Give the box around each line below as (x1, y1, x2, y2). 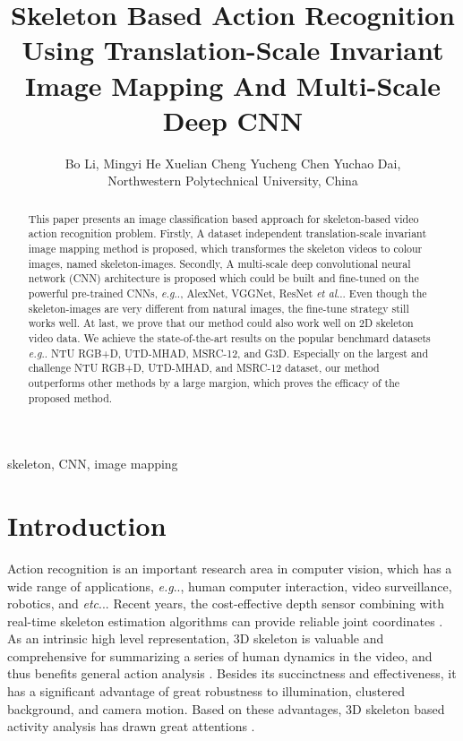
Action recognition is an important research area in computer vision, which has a (7, 558, 452, 577)
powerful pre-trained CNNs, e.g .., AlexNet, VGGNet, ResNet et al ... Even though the (28, 285, 427, 300)
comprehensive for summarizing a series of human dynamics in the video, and (7, 646, 433, 665)
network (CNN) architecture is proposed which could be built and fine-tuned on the (28, 271, 419, 286)
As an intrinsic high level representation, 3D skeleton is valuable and (7, 629, 384, 648)
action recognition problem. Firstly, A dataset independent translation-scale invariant (28, 226, 427, 241)
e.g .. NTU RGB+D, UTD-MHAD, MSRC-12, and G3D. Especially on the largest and (28, 345, 429, 360)
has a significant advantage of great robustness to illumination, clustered (7, 682, 405, 701)
